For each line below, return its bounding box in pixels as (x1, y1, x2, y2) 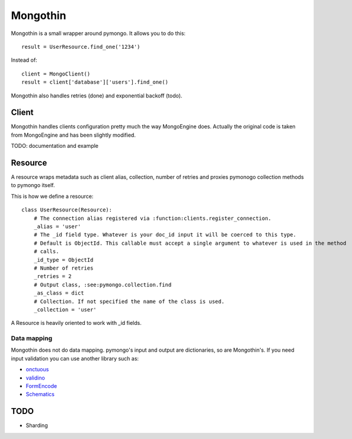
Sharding (25, 422, 48, 429)
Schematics (25, 391, 55, 398)
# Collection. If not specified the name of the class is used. (33, 298, 225, 305)
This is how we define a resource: (11, 192, 94, 200)
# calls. (33, 248, 59, 255)
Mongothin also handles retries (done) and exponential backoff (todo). (11, 92, 183, 99)
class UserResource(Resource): (21, 207, 113, 213)
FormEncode (25, 383, 57, 390)
